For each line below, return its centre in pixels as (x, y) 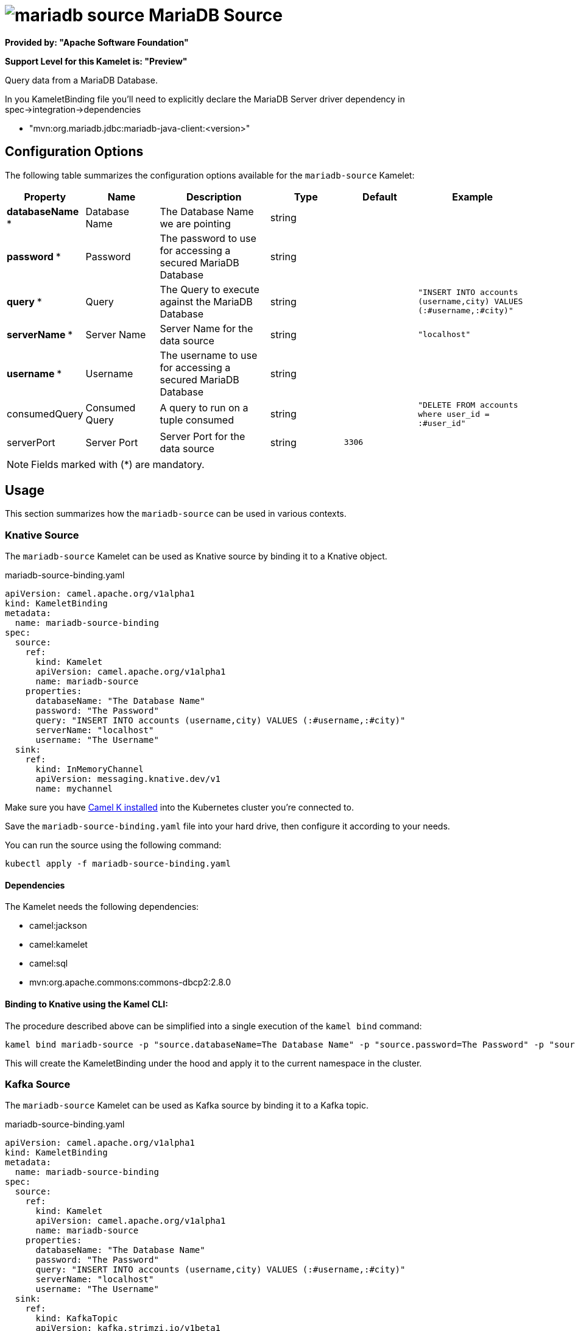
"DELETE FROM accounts (468, 405)
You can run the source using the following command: (113, 845)
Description (214, 197)
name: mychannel (74, 789)
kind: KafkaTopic (77, 1319)
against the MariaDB (206, 301)
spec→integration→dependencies (73, 109)
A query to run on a (204, 408)
